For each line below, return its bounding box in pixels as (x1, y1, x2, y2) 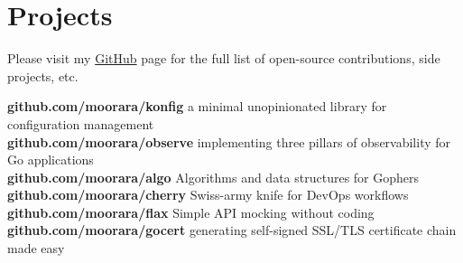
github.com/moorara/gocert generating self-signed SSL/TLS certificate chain (7, 221, 457, 240)
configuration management (7, 114, 154, 133)
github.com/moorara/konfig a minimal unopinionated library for (7, 97, 387, 116)
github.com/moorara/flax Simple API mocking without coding (7, 202, 375, 221)
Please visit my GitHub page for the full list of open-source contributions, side (7, 49, 440, 68)
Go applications (7, 150, 94, 169)
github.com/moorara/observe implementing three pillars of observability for (7, 132, 451, 151)
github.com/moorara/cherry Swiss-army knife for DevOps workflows (7, 185, 409, 204)
